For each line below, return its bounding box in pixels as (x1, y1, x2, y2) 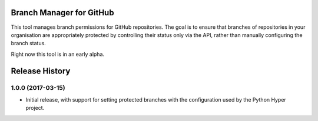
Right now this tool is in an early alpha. (11, 51, 105, 58)
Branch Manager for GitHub (11, 8, 114, 18)
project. (25, 105, 45, 112)
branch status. (11, 40, 47, 47)
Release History (11, 66, 71, 76)
